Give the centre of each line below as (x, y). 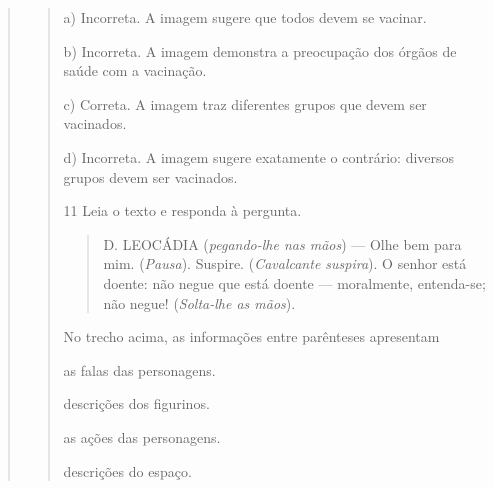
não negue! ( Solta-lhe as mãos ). (199, 302)
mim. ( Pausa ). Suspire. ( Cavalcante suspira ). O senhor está (285, 263)
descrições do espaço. (127, 470)
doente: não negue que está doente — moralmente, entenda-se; (294, 282)
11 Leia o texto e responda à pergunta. (182, 210)
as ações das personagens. (142, 436)
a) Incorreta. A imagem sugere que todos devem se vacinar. (245, 17)
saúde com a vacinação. (135, 70)
